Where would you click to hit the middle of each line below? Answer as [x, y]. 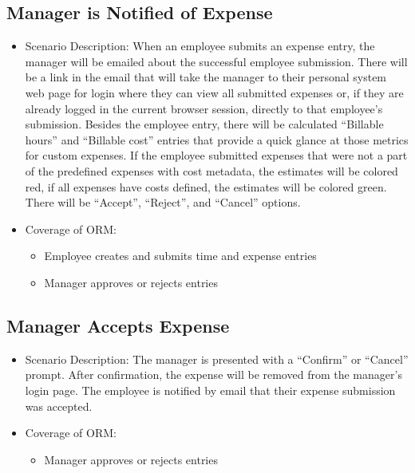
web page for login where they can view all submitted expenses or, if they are [214, 92]
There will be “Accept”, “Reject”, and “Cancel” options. [163, 202]
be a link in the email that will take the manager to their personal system [206, 77]
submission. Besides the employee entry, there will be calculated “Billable [204, 124]
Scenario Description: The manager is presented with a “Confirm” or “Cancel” [217, 359]
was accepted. [59, 406]
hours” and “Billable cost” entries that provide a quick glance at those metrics [217, 139]
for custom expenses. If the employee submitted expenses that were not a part [216, 155]
